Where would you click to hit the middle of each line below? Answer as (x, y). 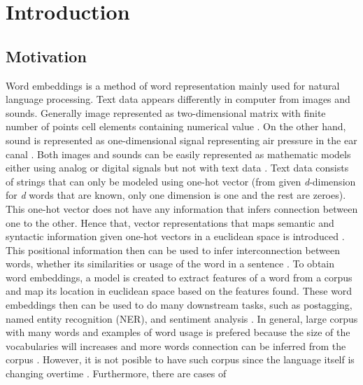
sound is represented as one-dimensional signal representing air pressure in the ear (181, 140)
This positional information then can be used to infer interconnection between (173, 250)
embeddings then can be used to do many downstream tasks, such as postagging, (179, 305)
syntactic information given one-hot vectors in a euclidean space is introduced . (175, 236)
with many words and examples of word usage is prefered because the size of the (178, 332)
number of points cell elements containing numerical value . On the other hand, (176, 126)
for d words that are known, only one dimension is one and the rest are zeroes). (176, 195)
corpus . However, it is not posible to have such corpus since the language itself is (180, 359)
